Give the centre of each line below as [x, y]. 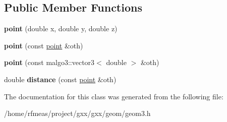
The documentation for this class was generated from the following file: [114, 96]
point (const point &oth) [44, 45]
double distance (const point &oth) [60, 79]
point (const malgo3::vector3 [49, 62]
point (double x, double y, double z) [61, 28]
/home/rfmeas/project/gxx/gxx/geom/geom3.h [77, 113]
